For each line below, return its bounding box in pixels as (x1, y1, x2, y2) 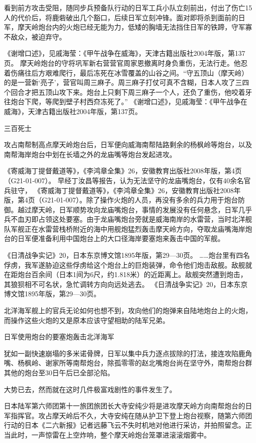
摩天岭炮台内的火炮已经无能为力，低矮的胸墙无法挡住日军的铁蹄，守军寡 (17, 22, 252, 32)
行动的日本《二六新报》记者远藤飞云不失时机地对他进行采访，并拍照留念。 (4, 420, 245, 430)
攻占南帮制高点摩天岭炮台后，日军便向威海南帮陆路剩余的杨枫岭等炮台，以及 (4, 139, 252, 150)
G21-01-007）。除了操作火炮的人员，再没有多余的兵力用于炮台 (41, 195, 238, 205)
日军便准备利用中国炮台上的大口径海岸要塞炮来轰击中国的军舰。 (17, 233, 224, 243)
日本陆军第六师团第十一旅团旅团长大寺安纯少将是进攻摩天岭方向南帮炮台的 (4, 401, 245, 411)
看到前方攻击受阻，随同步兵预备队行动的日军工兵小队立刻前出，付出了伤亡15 (4, 2, 252, 12)
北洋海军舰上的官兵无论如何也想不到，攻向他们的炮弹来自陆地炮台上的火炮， (4, 305, 252, 316)
